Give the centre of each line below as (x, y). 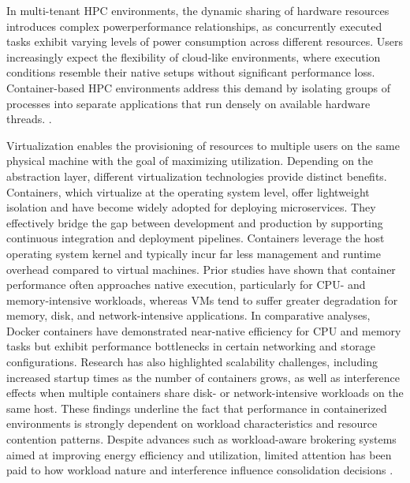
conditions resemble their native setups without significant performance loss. (191, 72)
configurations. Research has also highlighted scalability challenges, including (192, 362)
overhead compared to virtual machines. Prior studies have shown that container (201, 269)
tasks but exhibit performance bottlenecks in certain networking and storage (191, 346)
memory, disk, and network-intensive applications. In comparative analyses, (188, 315)
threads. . (29, 119)
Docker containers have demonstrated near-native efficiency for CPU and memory (204, 330)
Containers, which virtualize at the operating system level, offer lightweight (188, 191)
